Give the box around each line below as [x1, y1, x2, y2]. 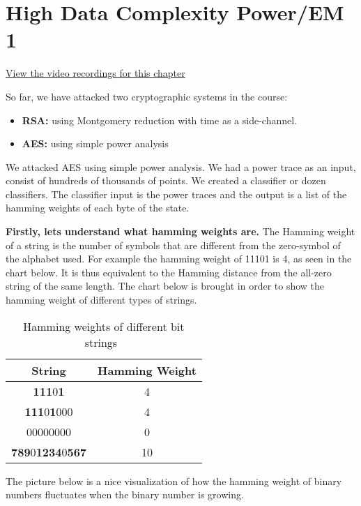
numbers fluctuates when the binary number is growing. [6, 487, 244, 502]
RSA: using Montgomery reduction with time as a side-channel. [22, 112, 297, 127]
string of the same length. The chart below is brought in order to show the [6, 278, 325, 293]
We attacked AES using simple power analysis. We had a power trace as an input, [6, 159, 356, 174]
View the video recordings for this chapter [6, 66, 185, 80]
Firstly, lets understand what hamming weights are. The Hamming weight [6, 224, 355, 239]
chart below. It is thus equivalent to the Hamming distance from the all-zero [6, 265, 332, 279]
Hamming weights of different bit [23, 318, 185, 334]
